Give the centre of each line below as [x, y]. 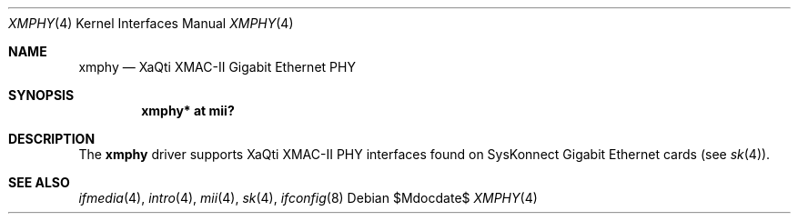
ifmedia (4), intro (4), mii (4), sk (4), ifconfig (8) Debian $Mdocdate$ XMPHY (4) [308, 198]
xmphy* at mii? [188, 110]
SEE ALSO [39, 182]
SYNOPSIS [41, 95]
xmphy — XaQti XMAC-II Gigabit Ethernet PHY [217, 67]
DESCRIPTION [52, 139]
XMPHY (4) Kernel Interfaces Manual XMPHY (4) [151, 23]
